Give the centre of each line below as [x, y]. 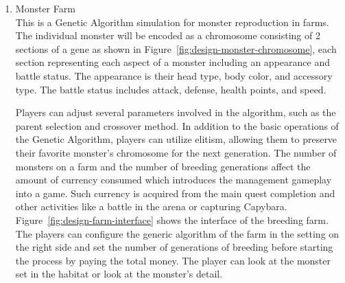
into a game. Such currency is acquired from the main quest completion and [175, 193]
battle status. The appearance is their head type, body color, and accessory [174, 75]
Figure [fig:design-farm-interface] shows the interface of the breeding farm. [172, 219]
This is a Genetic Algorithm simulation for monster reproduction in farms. [172, 22]
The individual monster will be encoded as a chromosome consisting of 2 [168, 35]
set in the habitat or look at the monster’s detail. [119, 274]
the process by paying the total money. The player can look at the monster [173, 260]
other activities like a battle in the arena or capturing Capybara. [151, 206]
